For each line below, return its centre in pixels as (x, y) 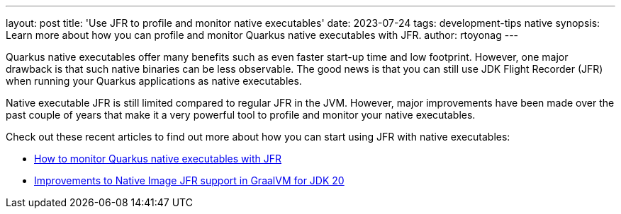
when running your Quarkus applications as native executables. (154, 81)
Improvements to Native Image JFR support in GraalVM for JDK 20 (189, 180)
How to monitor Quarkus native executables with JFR (158, 159)
